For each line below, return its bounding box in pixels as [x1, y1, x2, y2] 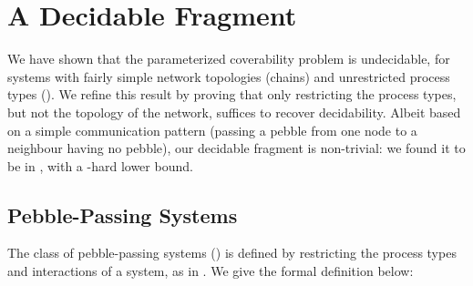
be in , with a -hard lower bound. [7, 156, 193, 175]
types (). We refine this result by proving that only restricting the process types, [7, 85, 457, 104]
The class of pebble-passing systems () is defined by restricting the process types [7, 243, 457, 262]
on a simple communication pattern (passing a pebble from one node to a [7, 120, 417, 139]
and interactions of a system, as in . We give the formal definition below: [7, 261, 414, 281]
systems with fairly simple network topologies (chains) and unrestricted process [7, 66, 450, 86]
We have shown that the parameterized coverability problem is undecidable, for [7, 49, 450, 68]
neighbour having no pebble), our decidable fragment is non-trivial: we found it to [7, 138, 466, 158]
